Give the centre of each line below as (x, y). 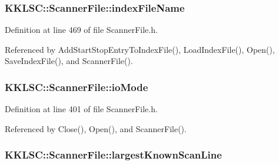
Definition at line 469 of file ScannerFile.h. (81, 30)
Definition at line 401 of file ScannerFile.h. (81, 109)
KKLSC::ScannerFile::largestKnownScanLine (113, 155)
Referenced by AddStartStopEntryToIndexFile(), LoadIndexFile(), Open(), (140, 49)
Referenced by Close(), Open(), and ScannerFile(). (96, 128)
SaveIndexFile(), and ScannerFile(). (69, 61)
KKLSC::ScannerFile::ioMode (77, 87)
